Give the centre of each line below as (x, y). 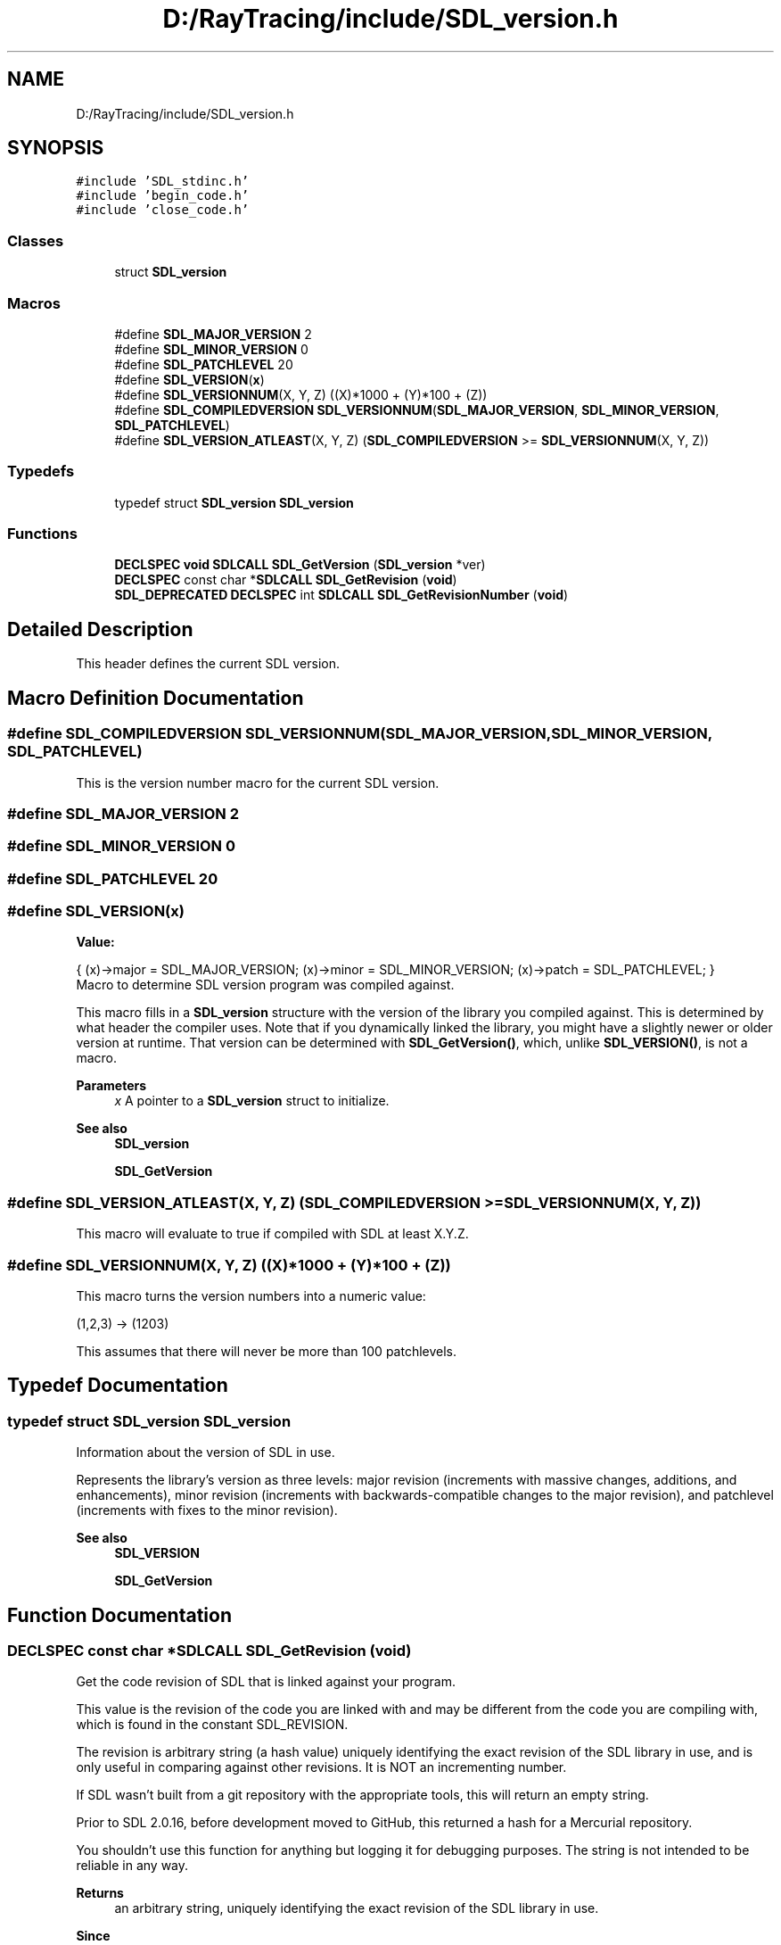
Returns (100, 1893)
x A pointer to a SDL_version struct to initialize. (252, 1101)
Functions (42, 534)
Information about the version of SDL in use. (206, 1453)
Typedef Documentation (118, 1386)
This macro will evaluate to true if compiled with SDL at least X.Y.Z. (272, 1234)
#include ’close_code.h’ (163, 210)
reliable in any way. (132, 1866)
